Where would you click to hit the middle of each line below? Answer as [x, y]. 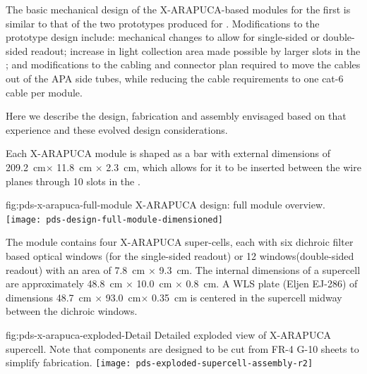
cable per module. [44, 92]
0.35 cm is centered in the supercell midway [247, 297]
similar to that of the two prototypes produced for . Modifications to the [163, 23]
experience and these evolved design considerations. [117, 129]
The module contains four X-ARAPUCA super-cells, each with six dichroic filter [180, 242]
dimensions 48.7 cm [49, 297]
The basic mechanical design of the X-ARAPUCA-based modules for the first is [178, 9]
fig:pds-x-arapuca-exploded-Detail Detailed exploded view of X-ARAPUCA [168, 334]
